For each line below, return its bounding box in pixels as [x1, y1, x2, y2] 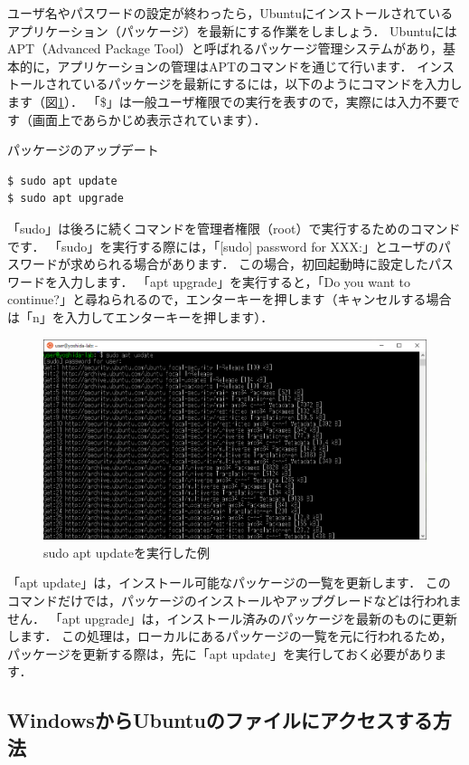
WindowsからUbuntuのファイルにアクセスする [7, 706, 433, 734]
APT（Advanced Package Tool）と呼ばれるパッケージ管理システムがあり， [7, 39, 444, 58]
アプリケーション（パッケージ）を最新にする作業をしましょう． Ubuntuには [7, 21, 457, 40]
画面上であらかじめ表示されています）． [32, 110, 267, 129]
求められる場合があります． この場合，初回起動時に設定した [70, 254, 429, 273]
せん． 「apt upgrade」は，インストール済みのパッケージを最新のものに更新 [7, 608, 458, 627]
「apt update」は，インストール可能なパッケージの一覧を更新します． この [7, 573, 451, 592]
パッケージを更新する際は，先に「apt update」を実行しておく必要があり [7, 644, 435, 663]
